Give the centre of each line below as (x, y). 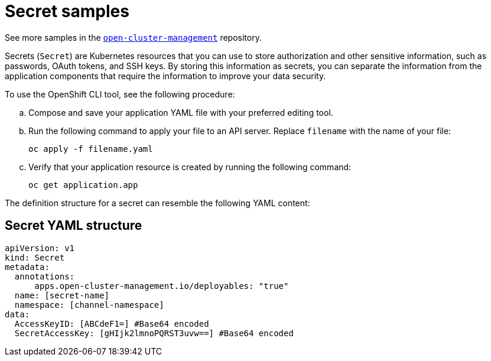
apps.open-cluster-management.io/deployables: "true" (162, 286)
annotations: (45, 276)
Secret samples (67, 11)
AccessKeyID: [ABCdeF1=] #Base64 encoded (112, 323)
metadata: (27, 267)
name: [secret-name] (62, 295)
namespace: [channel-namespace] (89, 305)
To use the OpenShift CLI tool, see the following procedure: (120, 94)
